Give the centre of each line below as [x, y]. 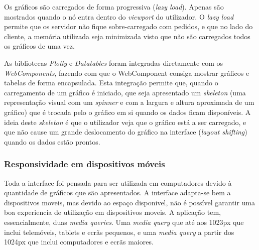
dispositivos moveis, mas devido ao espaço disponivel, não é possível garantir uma [130, 202]
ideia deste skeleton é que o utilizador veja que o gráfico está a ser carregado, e [125, 122]
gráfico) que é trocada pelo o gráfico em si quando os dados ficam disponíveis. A [127, 112]
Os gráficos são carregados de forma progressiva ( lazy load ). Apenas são [114, 7]
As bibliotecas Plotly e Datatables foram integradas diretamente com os [113, 62]
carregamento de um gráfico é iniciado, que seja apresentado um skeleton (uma [125, 92]
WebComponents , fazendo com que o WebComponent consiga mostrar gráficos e [127, 73]
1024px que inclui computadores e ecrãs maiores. [79, 242]
